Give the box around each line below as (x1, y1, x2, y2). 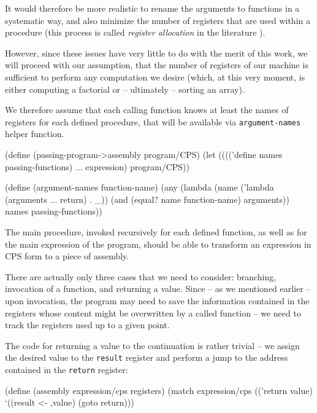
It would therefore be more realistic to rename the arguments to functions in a (5, 2, 300, 14)
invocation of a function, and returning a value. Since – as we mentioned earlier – (5, 282, 311, 295)
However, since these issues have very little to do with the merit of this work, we (5, 46, 308, 59)
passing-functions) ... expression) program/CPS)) (5, 160, 189, 173)
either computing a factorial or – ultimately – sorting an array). (5, 82, 245, 95)
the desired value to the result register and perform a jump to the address (5, 351, 288, 364)
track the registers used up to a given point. (5, 318, 170, 331)
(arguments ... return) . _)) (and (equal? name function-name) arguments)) (5, 192, 289, 205)
